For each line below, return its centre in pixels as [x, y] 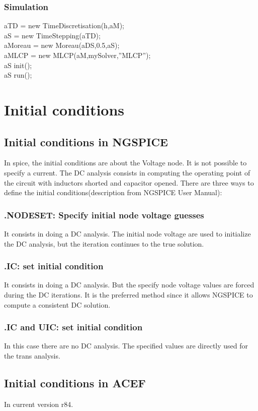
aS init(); [18, 65]
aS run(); [18, 75]
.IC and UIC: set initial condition [73, 327]
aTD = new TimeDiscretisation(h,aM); [64, 25]
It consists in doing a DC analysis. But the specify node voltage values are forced [129, 285]
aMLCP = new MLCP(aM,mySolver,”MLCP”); [77, 55]
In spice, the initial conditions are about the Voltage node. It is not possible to [125, 163]
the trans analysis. [32, 355]
